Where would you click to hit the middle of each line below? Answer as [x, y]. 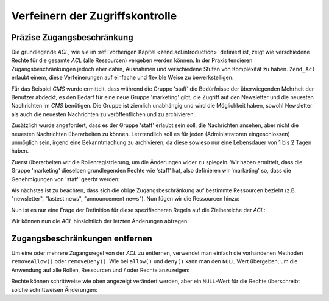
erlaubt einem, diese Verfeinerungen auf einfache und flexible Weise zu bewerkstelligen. [122, 78]
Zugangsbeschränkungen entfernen [82, 238]
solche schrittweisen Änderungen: [54, 289]
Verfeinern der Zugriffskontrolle [94, 16]
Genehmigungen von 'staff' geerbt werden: [65, 179]
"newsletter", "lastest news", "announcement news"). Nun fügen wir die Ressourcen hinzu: [126, 199]
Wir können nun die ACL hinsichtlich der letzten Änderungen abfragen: [100, 221]
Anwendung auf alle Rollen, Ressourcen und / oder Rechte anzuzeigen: [101, 270]
